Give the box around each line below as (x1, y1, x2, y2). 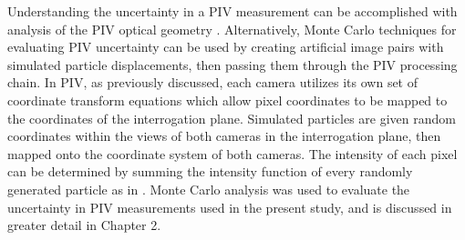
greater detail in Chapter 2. (7, 215, 161, 235)
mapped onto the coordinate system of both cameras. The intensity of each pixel (7, 144, 458, 163)
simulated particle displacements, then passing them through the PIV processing (7, 55, 458, 74)
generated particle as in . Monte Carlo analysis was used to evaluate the (7, 179, 410, 198)
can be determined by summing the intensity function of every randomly (7, 162, 413, 181)
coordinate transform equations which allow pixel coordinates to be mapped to (7, 90, 448, 109)
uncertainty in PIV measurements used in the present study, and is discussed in (7, 197, 452, 216)
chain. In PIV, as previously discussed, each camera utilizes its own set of (7, 73, 418, 92)
